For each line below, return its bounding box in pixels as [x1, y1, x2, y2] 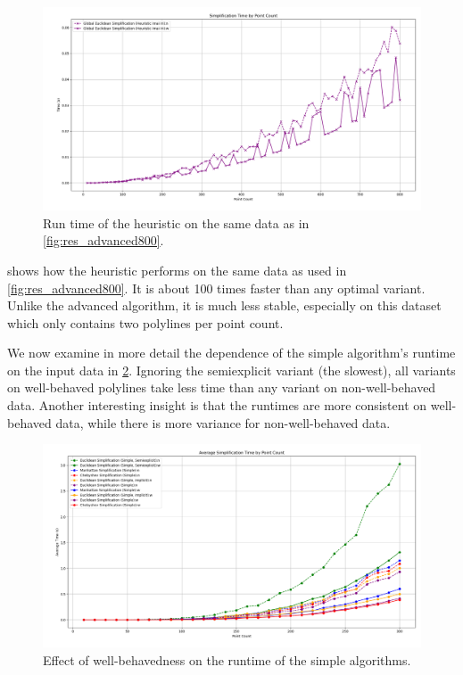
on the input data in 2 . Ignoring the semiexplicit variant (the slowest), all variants [7, 360, 456, 379]
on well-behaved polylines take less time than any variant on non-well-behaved [7, 378, 436, 397]
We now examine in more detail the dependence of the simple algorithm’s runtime [7, 343, 456, 362]
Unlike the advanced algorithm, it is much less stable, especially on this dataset [7, 296, 442, 315]
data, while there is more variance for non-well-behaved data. [55, 413, 391, 432]
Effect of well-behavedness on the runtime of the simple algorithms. [43, 651, 411, 669]
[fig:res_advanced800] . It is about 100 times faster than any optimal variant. [7, 278, 426, 297]
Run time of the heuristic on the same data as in [43, 213, 310, 232]
